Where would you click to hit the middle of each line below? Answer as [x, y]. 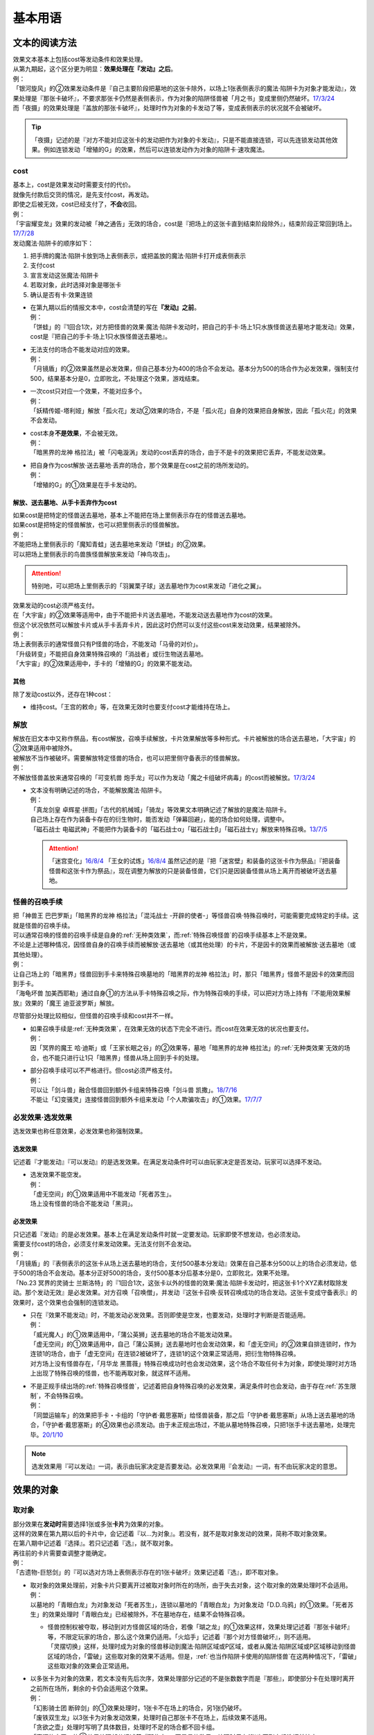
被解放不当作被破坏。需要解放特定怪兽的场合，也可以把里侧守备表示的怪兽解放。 [128, 758]
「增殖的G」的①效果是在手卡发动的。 [85, 484]
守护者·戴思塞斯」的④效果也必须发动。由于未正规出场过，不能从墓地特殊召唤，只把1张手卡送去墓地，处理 [197, 1425]
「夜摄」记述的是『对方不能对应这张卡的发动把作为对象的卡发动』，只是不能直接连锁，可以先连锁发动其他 [181, 139]
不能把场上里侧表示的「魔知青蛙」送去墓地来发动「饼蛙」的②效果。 [111, 544]
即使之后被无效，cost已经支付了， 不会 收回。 [77, 204]
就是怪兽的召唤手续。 [43, 925]
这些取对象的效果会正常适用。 [90, 1666]
